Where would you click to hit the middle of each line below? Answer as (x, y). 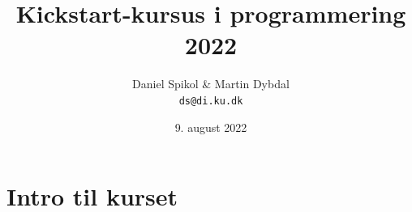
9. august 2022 (211, 127)
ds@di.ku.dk (211, 101)
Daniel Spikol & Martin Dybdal (211, 84)
